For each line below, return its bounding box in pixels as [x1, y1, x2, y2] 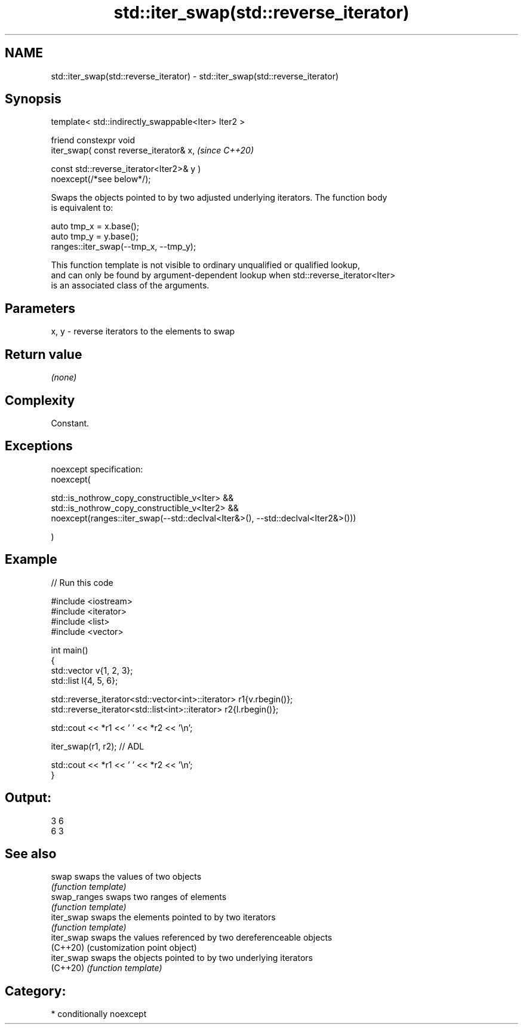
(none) [51, 372, 77, 383]
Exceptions [5, 438, 73, 454]
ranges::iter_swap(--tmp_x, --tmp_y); [51, 241, 196, 252]
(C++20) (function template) [51, 963, 162, 973]
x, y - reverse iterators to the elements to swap [51, 326, 235, 337]
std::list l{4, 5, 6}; [51, 675, 118, 686]
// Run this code [51, 577, 113, 588]
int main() [51, 644, 88, 655]
